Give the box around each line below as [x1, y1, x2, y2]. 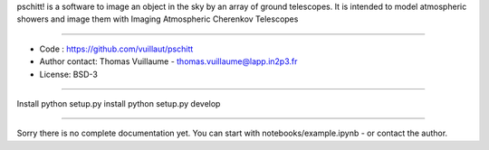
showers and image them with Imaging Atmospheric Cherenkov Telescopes [16, 14, 299, 24]
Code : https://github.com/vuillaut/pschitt [39, 43, 194, 54]
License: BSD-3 [39, 69, 99, 80]
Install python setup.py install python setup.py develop [16, 98, 221, 108]
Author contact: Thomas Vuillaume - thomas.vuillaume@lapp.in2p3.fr [39, 56, 298, 67]
